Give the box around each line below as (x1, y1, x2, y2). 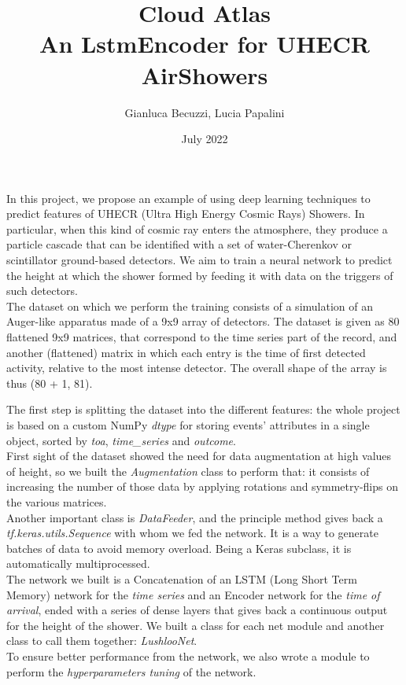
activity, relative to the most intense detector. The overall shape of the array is (6, 359, 387, 376)
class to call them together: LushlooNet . (6, 632, 197, 649)
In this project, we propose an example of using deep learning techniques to (6, 190, 371, 206)
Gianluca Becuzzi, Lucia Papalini (124, 104, 285, 120)
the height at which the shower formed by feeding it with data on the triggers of (6, 267, 393, 283)
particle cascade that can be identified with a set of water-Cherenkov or (6, 236, 352, 252)
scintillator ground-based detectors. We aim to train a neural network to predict (6, 252, 393, 268)
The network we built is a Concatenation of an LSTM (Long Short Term (6, 570, 357, 587)
